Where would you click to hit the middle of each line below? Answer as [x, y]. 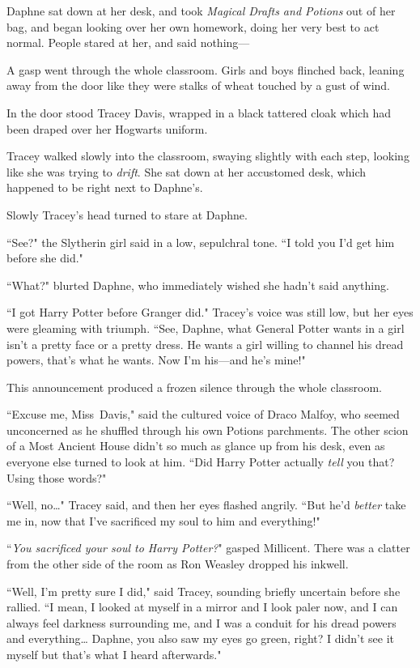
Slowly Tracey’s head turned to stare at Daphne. [127, 214]
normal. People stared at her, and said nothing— [128, 43]
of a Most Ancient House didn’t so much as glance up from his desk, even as [196, 446]
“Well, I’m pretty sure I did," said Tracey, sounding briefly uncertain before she [204, 591]
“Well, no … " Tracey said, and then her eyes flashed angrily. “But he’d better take [206, 505]
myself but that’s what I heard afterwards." [114, 654]
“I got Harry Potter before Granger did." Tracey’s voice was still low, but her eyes [210, 312]
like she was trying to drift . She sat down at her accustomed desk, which [187, 171]
